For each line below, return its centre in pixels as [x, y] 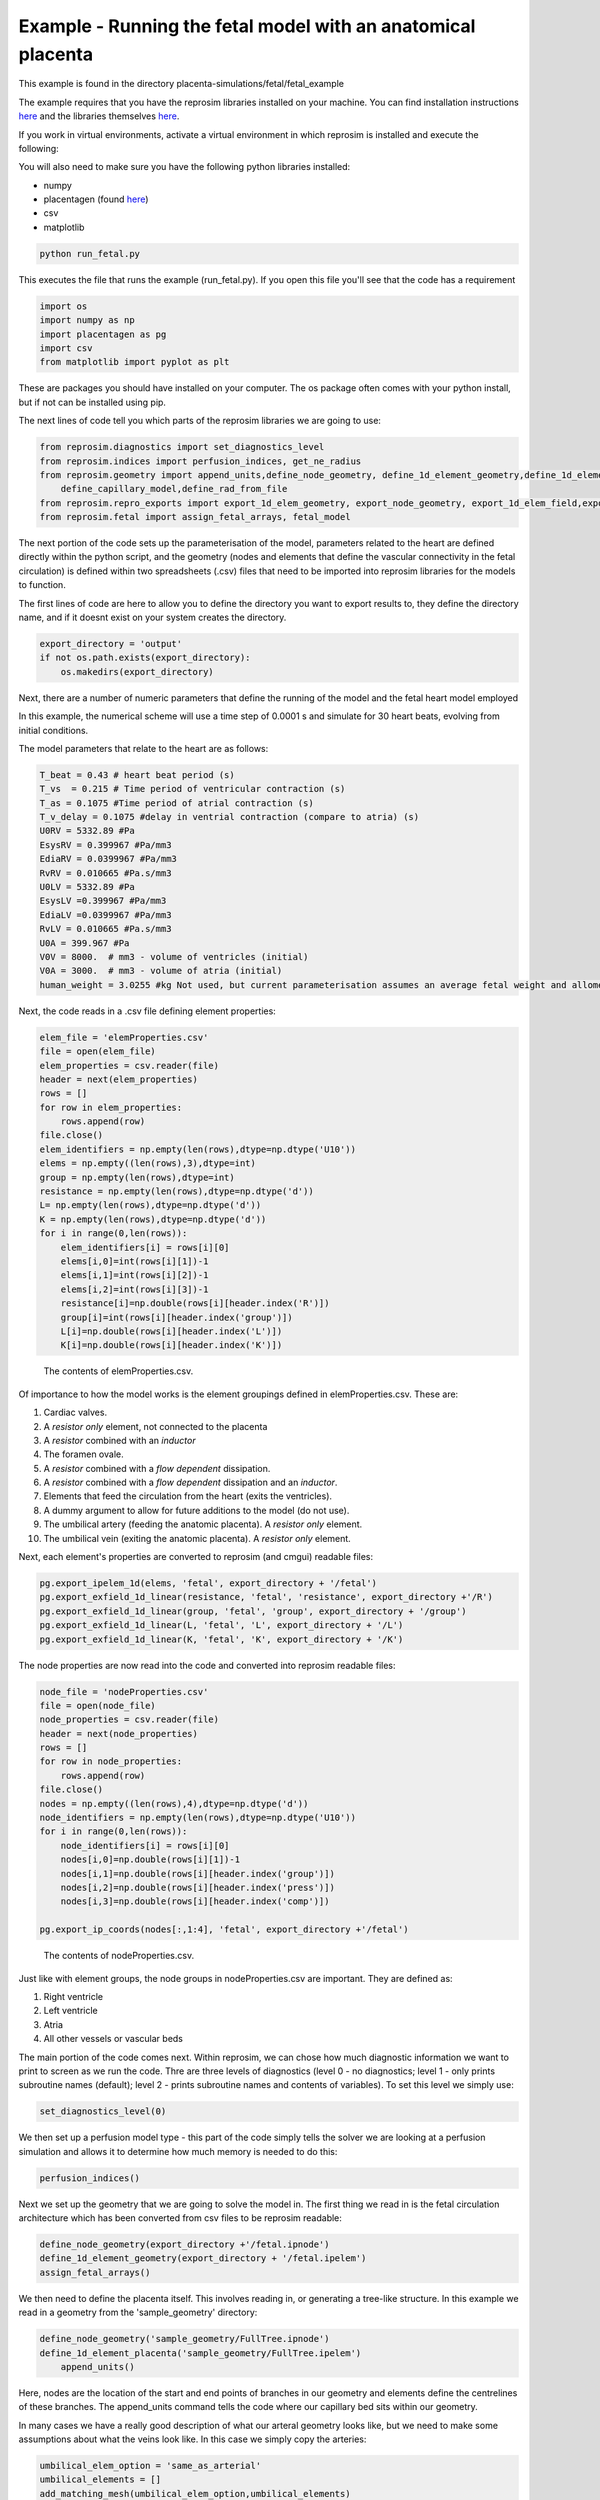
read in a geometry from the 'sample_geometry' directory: [138, 2312]
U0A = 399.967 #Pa [84, 943]
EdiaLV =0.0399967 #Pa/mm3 [105, 914]
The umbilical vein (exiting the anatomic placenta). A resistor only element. [197, 1538]
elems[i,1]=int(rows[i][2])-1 [134, 1275]
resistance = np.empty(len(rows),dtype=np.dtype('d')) [176, 1191]
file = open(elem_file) [98, 1051]
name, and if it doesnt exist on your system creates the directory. [152, 617]
